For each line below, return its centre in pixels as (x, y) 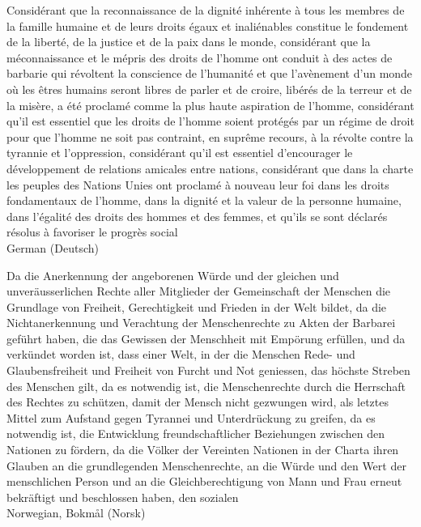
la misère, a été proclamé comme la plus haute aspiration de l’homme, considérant (210, 105)
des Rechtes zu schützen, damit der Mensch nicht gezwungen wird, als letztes (198, 402)
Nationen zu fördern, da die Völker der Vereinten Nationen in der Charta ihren (203, 450)
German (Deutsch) (53, 247)
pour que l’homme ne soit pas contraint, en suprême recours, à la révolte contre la (210, 136)
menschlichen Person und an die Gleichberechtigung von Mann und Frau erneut (204, 481)
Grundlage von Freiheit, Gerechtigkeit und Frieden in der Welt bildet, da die (197, 306)
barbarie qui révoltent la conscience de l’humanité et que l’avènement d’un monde (210, 73)
